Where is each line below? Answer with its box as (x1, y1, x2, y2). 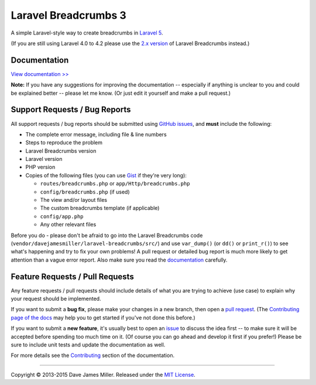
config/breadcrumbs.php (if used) (40, 188, 130, 195)
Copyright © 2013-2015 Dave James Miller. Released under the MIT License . (11, 371, 195, 378)
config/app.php (40, 213, 84, 219)
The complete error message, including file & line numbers (25, 130, 167, 137)
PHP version (25, 164, 56, 171)
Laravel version (25, 156, 63, 163)
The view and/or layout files (40, 197, 108, 204)
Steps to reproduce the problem (25, 139, 102, 146)
